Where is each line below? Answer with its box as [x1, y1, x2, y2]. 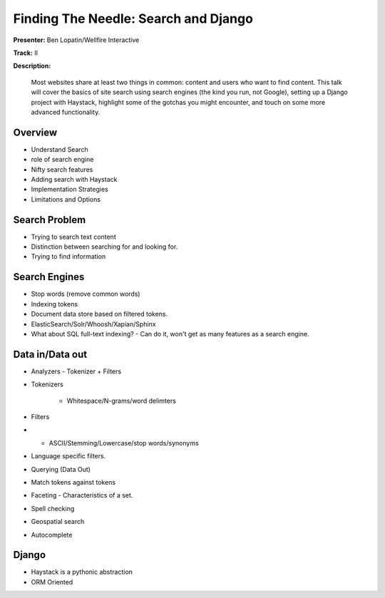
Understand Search [31, 145, 88, 153]
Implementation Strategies [31, 185, 108, 194]
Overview [13, 126, 58, 138]
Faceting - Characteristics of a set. [31, 491, 133, 500]
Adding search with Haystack [31, 175, 118, 183]
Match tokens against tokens [31, 478, 116, 486]
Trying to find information [31, 252, 106, 261]
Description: [13, 61, 51, 71]
